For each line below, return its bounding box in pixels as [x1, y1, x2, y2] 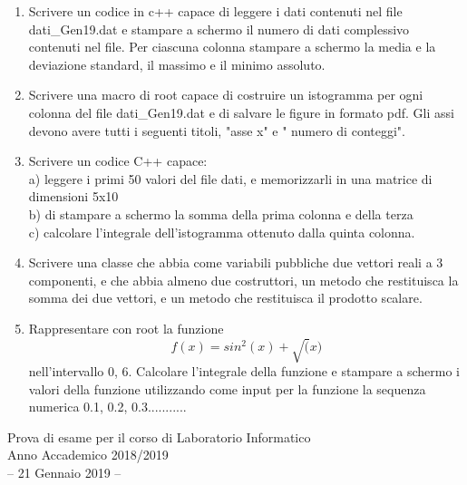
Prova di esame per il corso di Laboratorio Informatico [7, 427, 311, 446]
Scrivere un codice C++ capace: [28, 151, 208, 170]
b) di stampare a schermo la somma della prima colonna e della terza [28, 204, 413, 223]
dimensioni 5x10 [28, 187, 119, 206]
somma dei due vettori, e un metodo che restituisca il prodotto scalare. [28, 288, 423, 307]
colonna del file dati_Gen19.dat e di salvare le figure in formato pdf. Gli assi [28, 102, 454, 121]
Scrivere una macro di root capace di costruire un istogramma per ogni [28, 85, 423, 104]
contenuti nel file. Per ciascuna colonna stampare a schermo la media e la [28, 37, 436, 56]
